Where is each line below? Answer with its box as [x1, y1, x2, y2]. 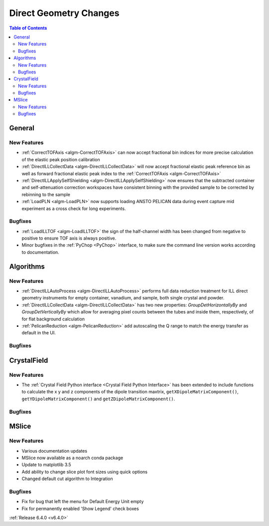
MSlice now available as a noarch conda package [21, 455, 124, 461]
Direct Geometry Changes [9, 7, 120, 18]
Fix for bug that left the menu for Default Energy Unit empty [21, 499, 144, 505]
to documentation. [21, 249, 59, 255]
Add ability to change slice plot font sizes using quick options [21, 469, 148, 475]
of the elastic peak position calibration [21, 156, 100, 162]
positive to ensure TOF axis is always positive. [21, 235, 117, 242]
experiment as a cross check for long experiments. [21, 205, 126, 212]
